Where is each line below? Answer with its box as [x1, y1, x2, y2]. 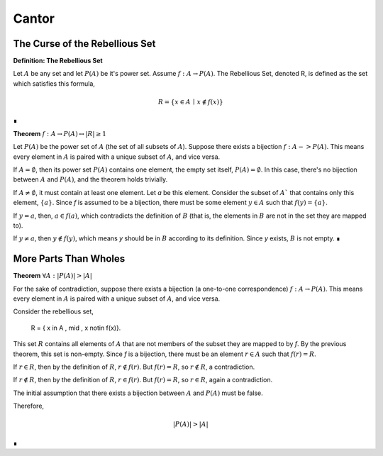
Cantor [13, 11, 55, 26]
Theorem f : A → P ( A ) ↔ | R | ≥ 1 [13, 129, 106, 138]
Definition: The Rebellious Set [13, 57, 103, 65]
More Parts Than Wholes [13, 252, 126, 265]
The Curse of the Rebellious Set [13, 38, 156, 50]
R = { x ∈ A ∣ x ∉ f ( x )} [157, 98, 223, 106]
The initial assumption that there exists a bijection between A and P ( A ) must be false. [13, 389, 264, 397]
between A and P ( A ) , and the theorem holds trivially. [13, 175, 168, 184]
